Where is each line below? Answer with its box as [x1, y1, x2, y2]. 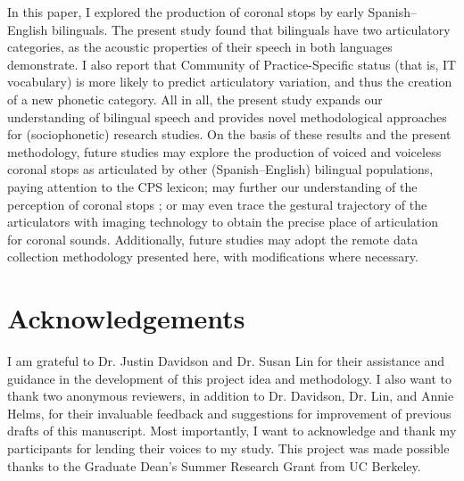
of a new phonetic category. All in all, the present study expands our [7, 89, 383, 108]
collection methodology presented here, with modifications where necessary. [7, 247, 418, 266]
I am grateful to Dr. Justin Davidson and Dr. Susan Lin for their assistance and [7, 352, 445, 370]
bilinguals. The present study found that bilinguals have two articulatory [52, 20, 451, 38]
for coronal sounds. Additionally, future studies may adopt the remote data [7, 229, 418, 248]
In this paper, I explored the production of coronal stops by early [7, 3, 364, 21]
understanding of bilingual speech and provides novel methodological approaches [7, 107, 447, 126]
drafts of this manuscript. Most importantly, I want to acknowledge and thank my [7, 421, 457, 440]
